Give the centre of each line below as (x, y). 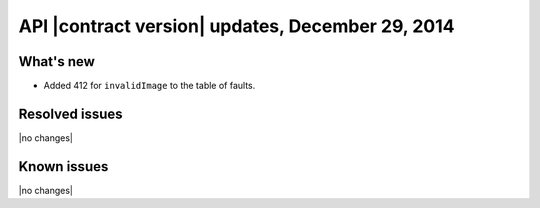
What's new (56, 61)
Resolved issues (71, 113)
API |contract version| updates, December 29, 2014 (236, 26)
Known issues (63, 166)
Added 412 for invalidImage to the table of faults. (149, 86)
